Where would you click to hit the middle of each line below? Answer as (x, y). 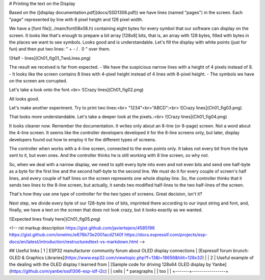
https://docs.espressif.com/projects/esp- (166, 235)
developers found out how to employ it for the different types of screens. (83, 139)
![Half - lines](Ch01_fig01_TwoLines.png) (50, 58)
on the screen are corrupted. (38, 80)
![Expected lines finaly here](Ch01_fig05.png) (55, 219)
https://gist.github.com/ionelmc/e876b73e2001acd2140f (66, 235)
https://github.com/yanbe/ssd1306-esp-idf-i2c (58, 271)
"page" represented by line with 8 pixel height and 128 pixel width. (76, 19)
